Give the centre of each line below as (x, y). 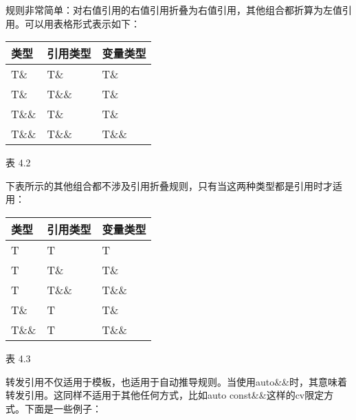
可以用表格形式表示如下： (82, 23)
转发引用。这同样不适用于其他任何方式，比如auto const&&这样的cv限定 (165, 395)
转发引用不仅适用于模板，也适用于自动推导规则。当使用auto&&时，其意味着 (177, 381)
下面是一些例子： (63, 408)
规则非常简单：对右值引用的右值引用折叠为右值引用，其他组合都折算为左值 (174, 10)
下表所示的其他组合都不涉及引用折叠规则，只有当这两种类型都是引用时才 (169, 185)
